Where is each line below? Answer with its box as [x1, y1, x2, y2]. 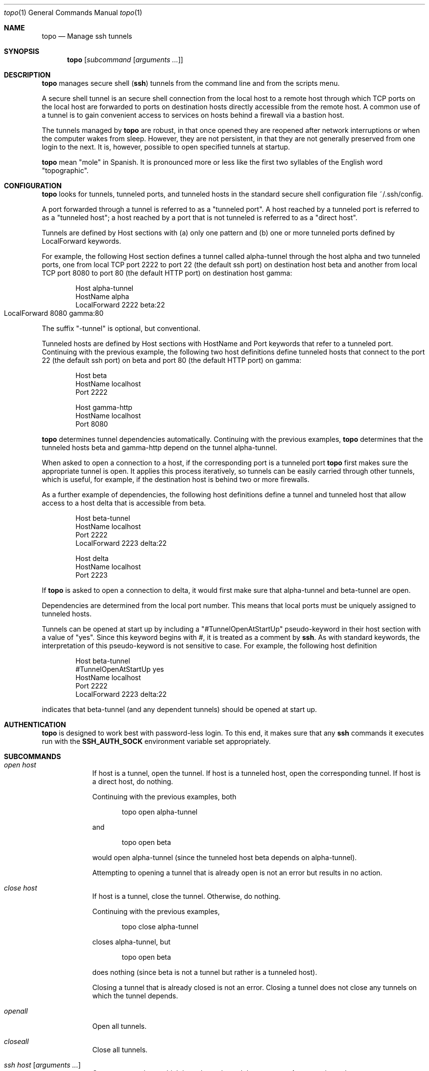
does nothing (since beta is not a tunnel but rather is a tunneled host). [92, 968, 317, 976]
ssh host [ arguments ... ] [4, 1061, 81, 1069]
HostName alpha [75, 292, 129, 301]
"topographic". [42, 166, 89, 175]
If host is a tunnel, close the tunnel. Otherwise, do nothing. [92, 892, 281, 900]
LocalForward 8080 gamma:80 [4, 309, 104, 317]
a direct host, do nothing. [92, 777, 173, 786]
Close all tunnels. [92, 1045, 148, 1054]
